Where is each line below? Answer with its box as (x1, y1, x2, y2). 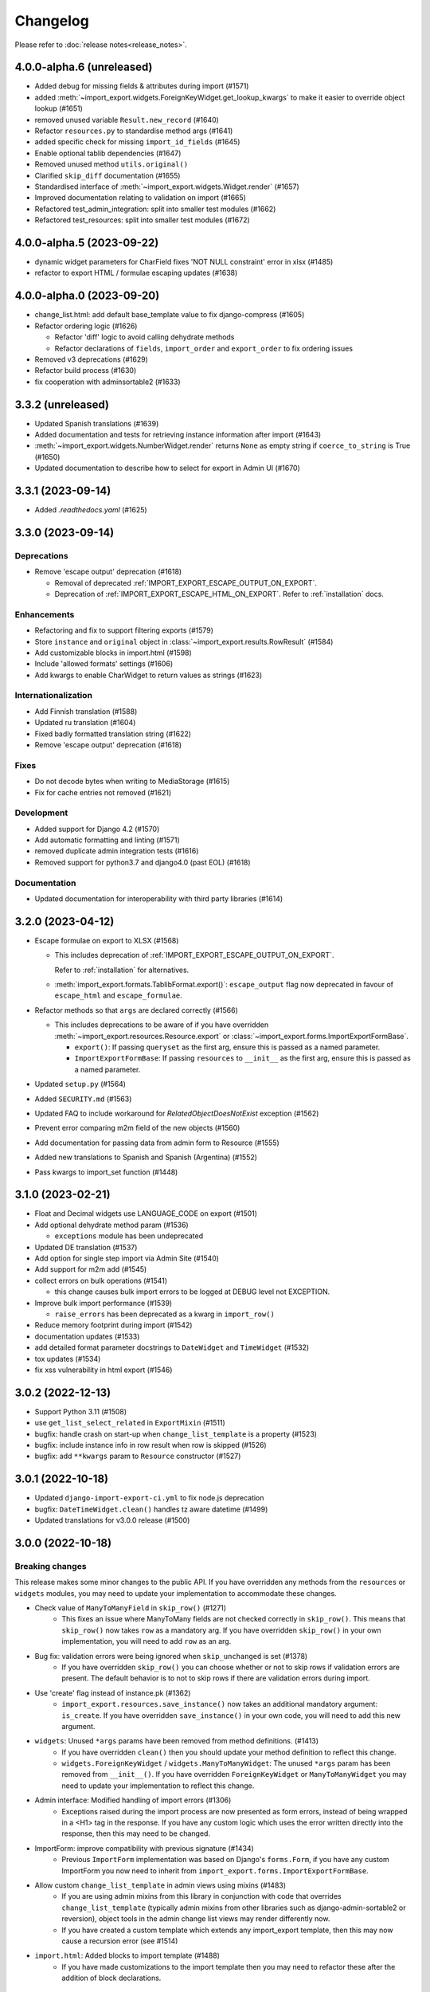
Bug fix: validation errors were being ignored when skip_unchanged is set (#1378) (34, 1651, 308, 1661)
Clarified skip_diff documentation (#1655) (34, 171, 181, 180)
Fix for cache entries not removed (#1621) (34, 787, 172, 797)
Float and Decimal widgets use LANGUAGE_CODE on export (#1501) (34, 1209, 258, 1218)
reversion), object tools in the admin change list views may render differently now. (61, 1914, 330, 1923)
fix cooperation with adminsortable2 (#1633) (34, 377, 181, 386)
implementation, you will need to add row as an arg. (61, 1637, 232, 1646)
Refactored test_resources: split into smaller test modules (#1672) (34, 215, 250, 225)
